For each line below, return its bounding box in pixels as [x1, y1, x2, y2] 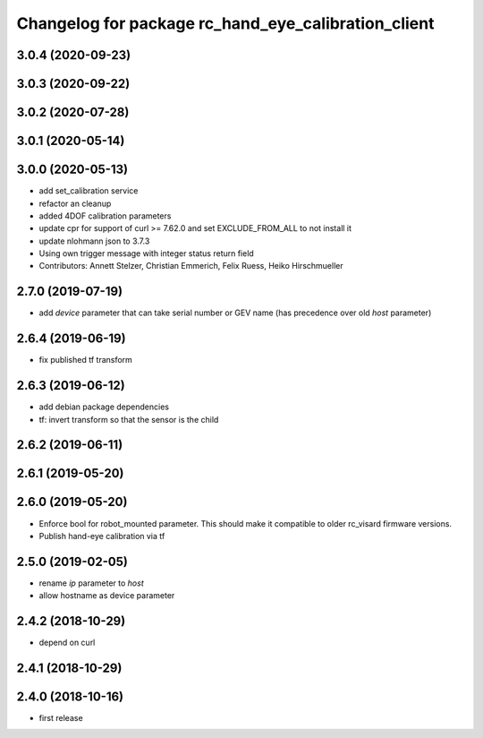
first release [38, 713, 84, 724]
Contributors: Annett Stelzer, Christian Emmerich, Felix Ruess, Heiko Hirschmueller [38, 261, 343, 271]
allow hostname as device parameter [38, 590, 175, 601]
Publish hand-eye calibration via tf [38, 530, 165, 541]
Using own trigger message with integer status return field [38, 248, 254, 259]
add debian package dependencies [38, 401, 170, 412]
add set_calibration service [38, 185, 139, 196]
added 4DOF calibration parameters [38, 210, 172, 221]
